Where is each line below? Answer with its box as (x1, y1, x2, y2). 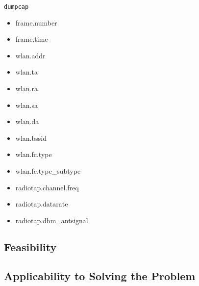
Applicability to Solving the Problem (4, 268, 196, 283)
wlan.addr (15, 50, 46, 60)
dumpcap (4, 3, 29, 10)
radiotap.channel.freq (15, 182, 79, 192)
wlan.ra (15, 83, 38, 94)
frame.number (15, 17, 57, 27)
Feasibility (4, 239, 57, 254)
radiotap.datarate (15, 199, 68, 209)
